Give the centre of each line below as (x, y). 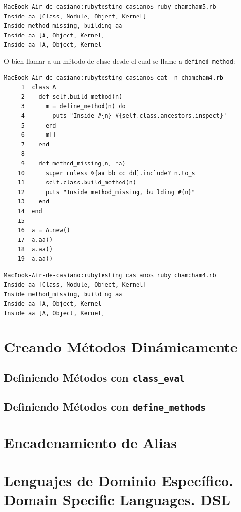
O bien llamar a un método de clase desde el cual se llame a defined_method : (120, 61)
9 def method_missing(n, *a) (73, 163)
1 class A (39, 87)
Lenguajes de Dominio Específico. (119, 481)
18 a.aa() (35, 249)
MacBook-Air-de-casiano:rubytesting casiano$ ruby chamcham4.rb (110, 275)
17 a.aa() (35, 240)
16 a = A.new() (44, 230)
